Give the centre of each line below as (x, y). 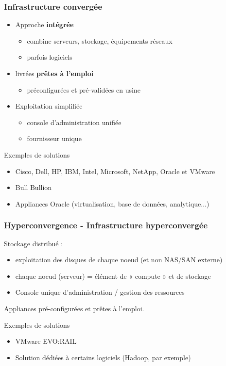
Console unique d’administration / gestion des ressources (100, 292)
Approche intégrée (44, 24)
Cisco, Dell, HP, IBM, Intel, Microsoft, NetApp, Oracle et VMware (115, 171)
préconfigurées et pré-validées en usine (84, 89)
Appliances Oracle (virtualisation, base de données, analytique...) (112, 203)
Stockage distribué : (34, 243)
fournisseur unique (54, 138)
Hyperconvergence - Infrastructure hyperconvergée (106, 225)
